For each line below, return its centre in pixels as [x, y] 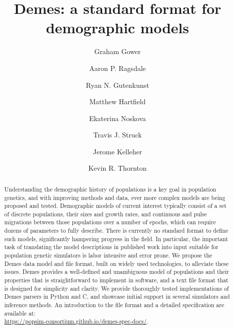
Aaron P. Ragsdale [117, 68]
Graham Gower [117, 51]
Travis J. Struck [117, 135]
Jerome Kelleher [117, 151]
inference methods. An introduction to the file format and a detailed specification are [114, 305]
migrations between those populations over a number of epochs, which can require [110, 222]
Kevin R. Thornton [117, 168]
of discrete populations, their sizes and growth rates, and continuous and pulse [106, 214]
